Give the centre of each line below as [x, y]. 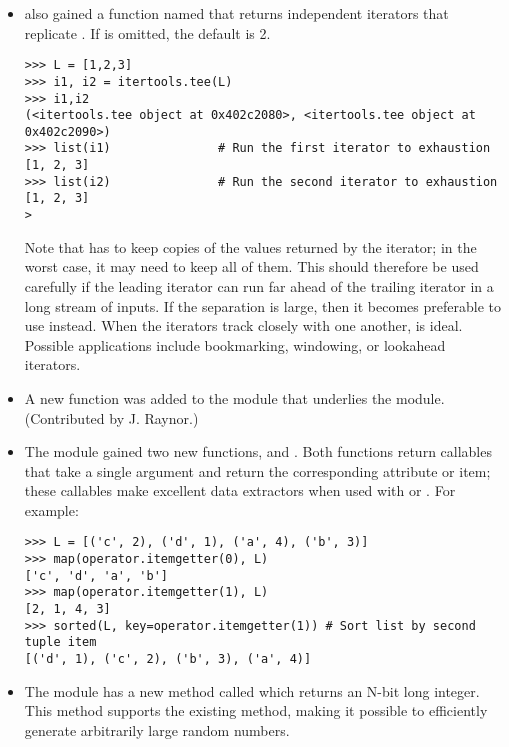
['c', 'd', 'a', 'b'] [96, 575]
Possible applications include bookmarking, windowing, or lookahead [235, 344]
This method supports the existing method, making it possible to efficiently [256, 710]
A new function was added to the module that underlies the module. [234, 397]
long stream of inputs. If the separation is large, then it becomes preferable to [262, 305]
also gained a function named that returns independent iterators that [236, 13]
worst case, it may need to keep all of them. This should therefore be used [251, 266]
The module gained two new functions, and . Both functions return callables [258, 451]
